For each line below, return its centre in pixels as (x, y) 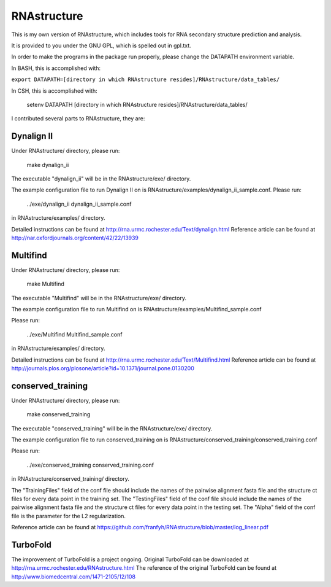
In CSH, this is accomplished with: (54, 91)
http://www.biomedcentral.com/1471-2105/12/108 (74, 577)
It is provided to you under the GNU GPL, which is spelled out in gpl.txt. (101, 45)
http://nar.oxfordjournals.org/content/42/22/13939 (75, 238)
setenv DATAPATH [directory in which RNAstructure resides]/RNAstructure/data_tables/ (137, 104)
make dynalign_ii (48, 165)
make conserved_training (59, 414)
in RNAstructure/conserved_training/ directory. (70, 479)
